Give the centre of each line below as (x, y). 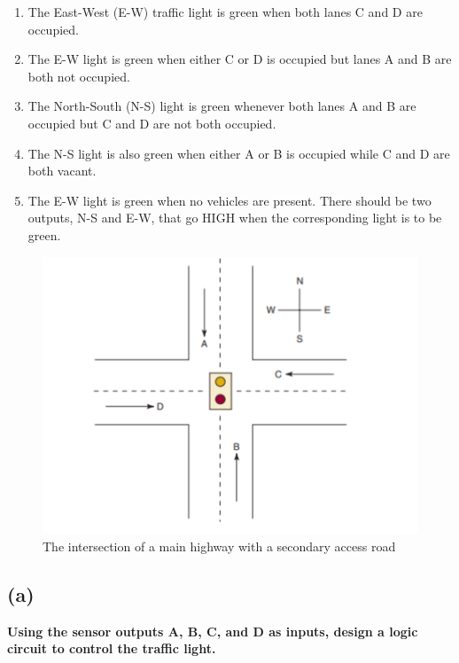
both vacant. (62, 171)
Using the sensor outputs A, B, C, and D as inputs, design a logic (213, 631)
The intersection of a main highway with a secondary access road (219, 546)
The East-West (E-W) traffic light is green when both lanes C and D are (225, 12)
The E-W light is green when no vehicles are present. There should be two (229, 200)
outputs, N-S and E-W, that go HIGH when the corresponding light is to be (235, 218)
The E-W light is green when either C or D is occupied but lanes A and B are (240, 59)
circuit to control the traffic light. (112, 648)
